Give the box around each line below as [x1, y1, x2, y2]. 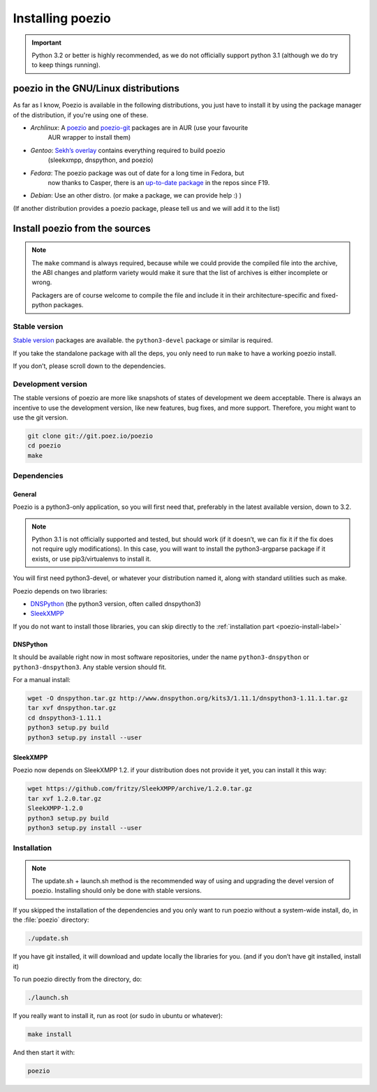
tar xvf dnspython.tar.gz [27, 704, 117, 712]
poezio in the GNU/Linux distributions [13, 82, 179, 94]
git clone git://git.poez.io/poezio [27, 431, 154, 440]
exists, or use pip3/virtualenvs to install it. [31, 554, 151, 563]
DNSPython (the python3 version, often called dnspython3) [30, 600, 202, 607]
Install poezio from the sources [13, 222, 151, 234]
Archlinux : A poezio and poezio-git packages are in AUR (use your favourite [30, 124, 249, 132]
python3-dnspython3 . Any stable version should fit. [13, 663, 167, 671]
